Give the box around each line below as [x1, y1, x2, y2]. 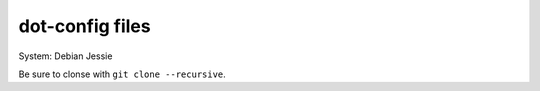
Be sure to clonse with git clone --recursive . [18, 68, 227, 80]
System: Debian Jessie [18, 50, 113, 62]
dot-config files [18, 15, 151, 37]
